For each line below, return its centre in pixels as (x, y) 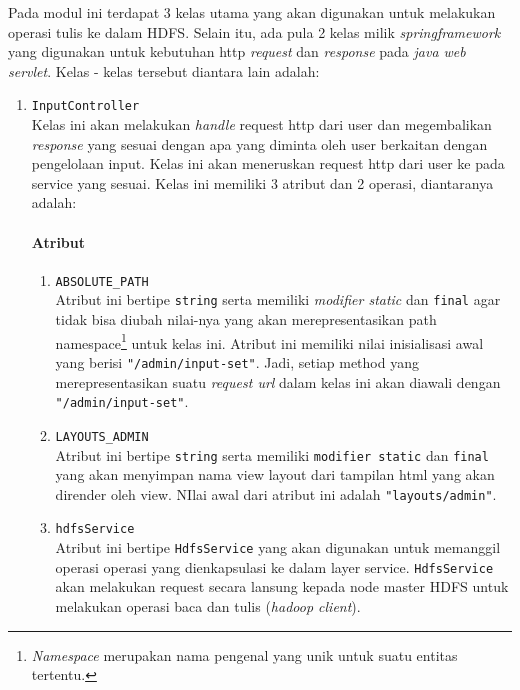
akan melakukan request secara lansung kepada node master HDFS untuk (282, 586)
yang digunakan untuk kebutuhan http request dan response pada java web (237, 51)
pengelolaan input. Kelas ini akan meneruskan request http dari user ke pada (268, 163)
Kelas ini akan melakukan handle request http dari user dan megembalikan (261, 124)
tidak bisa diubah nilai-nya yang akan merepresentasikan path (246, 319)
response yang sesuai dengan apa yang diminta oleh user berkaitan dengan (259, 143)
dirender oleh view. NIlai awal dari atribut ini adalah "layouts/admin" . (276, 493)
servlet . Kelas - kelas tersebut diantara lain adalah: (164, 70)
